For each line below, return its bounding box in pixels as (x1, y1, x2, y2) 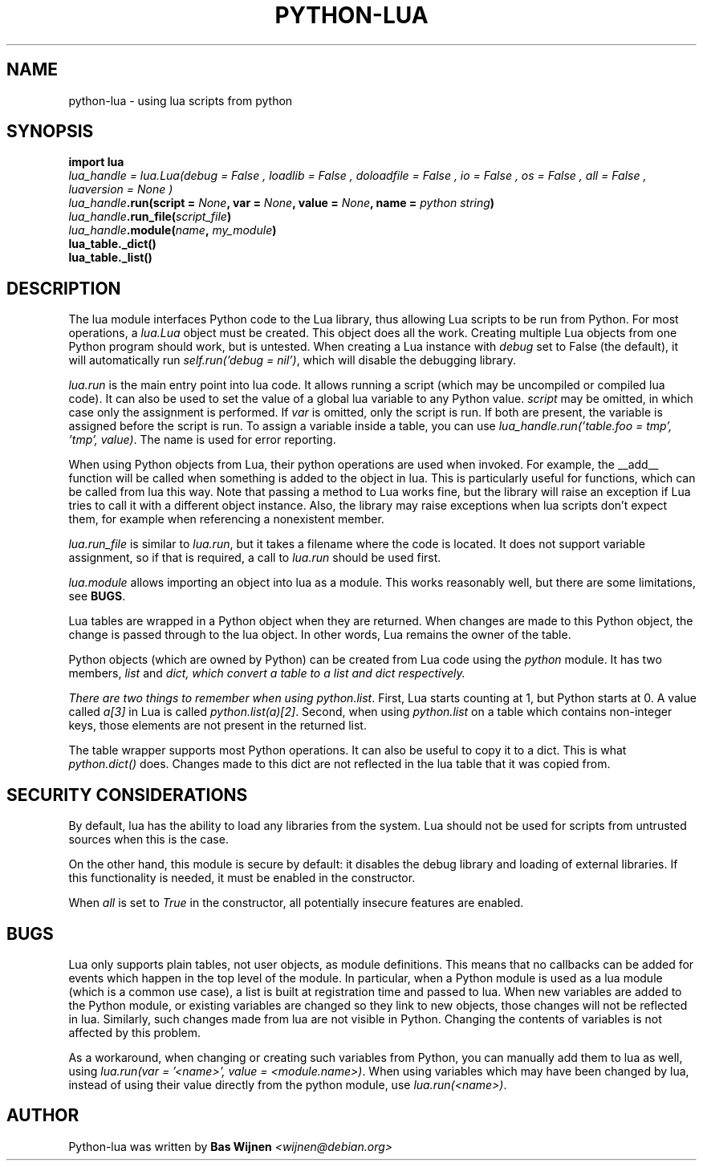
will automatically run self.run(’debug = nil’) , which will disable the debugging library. (68, 353, 516, 368)
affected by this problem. (68, 1025, 201, 1039)
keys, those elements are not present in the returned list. (68, 718, 367, 733)
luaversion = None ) (68, 182, 173, 197)
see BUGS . (68, 589, 126, 604)
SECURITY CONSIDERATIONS (6, 784, 248, 805)
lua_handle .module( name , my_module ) (68, 223, 277, 238)
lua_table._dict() (68, 237, 156, 251)
